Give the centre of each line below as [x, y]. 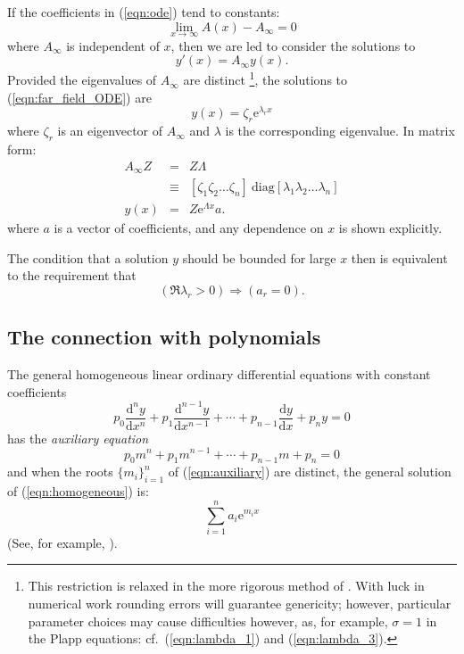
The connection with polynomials [164, 337]
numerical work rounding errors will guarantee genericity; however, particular [240, 604]
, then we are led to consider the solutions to [293, 45]
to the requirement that [72, 275]
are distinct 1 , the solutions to [265, 79]
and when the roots [60, 472]
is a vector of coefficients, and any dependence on [189, 228]
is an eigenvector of [110, 131]
